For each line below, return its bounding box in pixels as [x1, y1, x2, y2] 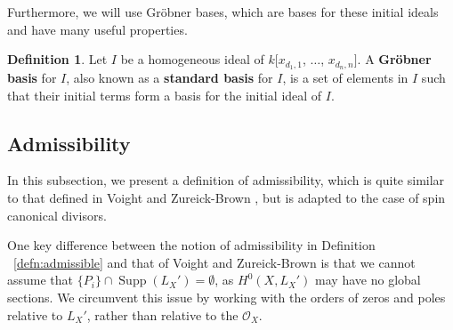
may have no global [315, 270, 421, 289]
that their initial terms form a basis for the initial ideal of [7, 85, 322, 104]
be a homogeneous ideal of [120, 50, 264, 68]
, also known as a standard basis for [66, 68, 273, 87]
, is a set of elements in [282, 68, 409, 87]
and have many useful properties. [7, 20, 188, 38]
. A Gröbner [357, 50, 432, 68]
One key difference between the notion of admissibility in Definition [7, 236, 376, 254]
